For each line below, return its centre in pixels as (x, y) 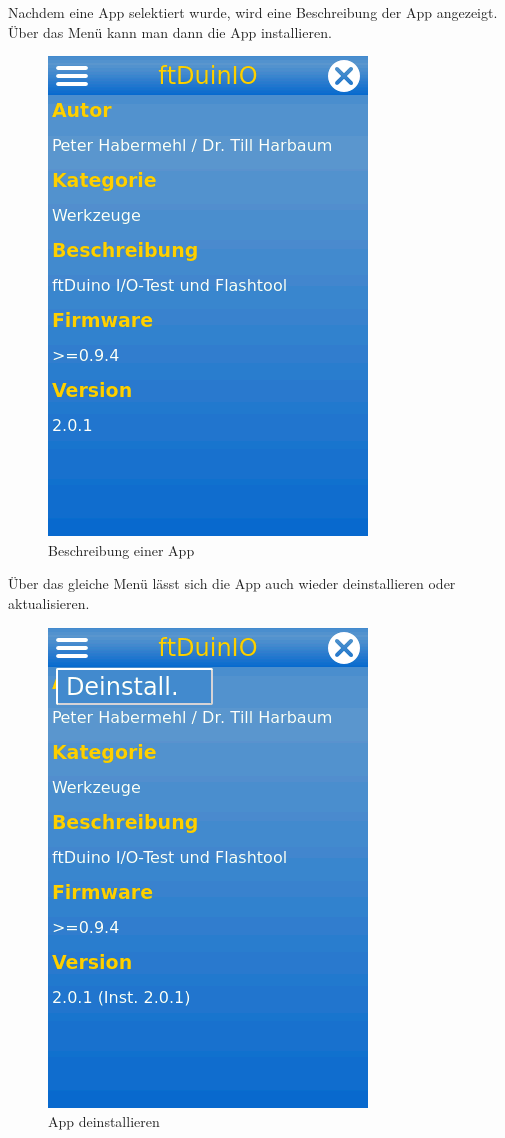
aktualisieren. (49, 602)
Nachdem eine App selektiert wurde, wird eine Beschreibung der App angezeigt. (253, 12)
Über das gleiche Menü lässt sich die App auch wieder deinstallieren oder (232, 583)
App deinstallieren (104, 1121)
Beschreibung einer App (121, 549)
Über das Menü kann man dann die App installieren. (170, 31)
